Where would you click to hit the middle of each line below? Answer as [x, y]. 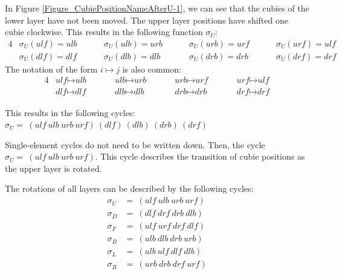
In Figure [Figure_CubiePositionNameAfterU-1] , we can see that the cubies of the [157, 8]
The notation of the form [51, 69]
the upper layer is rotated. [53, 168]
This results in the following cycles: [70, 112]
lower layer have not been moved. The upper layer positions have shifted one [147, 20]
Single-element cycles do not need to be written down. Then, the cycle [135, 144]
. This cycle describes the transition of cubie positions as [200, 156]
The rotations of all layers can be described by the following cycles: [129, 188]
